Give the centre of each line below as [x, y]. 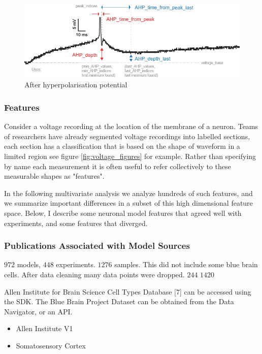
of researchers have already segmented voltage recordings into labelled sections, [127, 136]
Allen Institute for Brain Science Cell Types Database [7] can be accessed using [128, 291]
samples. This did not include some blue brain [186, 264]
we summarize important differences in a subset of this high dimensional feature [128, 203]
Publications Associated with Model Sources [97, 246]
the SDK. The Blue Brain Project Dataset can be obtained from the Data [119, 301]
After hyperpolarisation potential [76, 85]
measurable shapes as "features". [54, 176]
